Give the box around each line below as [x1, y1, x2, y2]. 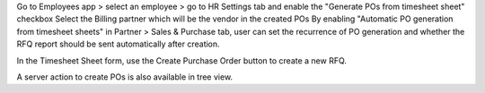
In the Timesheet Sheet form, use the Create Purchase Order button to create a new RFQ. [16, 55, 348, 66]
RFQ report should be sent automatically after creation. [16, 38, 220, 49]
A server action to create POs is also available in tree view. [16, 72, 234, 82]
